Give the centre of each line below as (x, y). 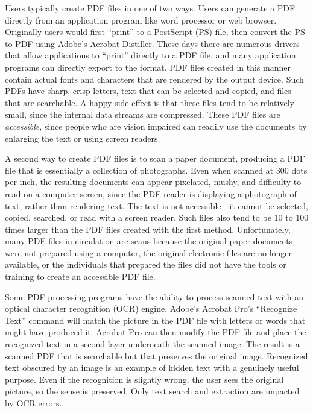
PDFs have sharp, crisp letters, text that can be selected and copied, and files (148, 91)
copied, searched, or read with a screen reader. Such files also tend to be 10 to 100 (157, 217)
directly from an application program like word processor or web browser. (141, 20)
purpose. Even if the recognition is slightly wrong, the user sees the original (144, 379)
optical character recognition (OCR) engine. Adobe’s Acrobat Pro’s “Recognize (151, 308)
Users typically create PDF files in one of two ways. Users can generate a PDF (150, 8)
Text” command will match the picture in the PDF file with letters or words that (155, 320)
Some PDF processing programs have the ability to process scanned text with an (154, 296)
